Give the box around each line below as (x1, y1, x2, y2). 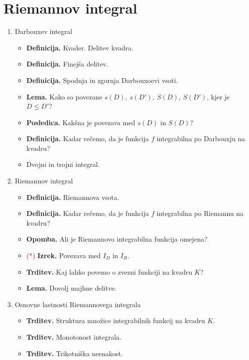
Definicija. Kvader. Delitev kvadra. (26, 42, 134, 52)
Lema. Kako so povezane (26, 91, 102, 101)
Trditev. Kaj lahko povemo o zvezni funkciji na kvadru (26, 266, 192, 277)
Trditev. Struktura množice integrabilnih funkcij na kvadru (26, 315, 205, 326)
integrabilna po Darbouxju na (156, 133, 245, 144)
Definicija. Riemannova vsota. (26, 192, 119, 202)
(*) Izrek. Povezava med (26, 250, 101, 261)
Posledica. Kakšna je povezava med (26, 117, 136, 127)
